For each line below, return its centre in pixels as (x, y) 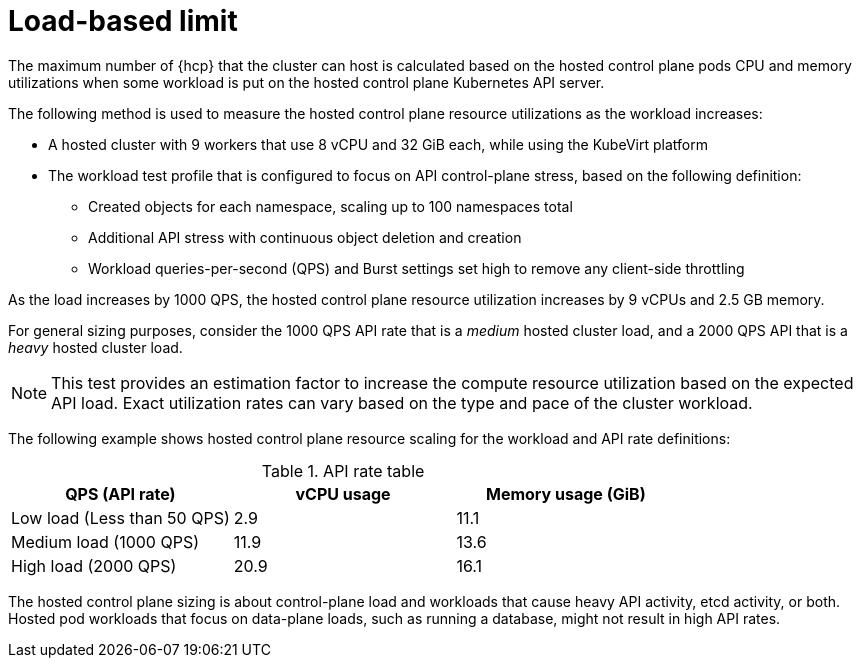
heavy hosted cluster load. (95, 347)
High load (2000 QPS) (94, 565)
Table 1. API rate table (343, 470)
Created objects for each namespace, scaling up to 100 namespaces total (330, 206)
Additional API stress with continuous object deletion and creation (305, 237)
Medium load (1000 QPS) (105, 541)
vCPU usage (343, 493)
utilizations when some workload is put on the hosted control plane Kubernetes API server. (306, 82)
